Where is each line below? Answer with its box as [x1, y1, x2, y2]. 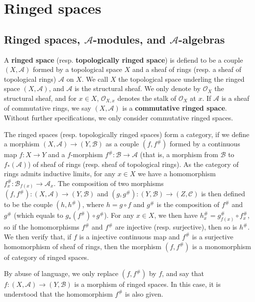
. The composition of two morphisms [53, 178, 164, 188]
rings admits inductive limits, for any [4, 168, 116, 179]
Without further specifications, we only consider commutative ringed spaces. [4, 113, 233, 122]
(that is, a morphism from [140, 149, 218, 160]
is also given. [125, 288, 164, 299]
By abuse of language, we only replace [4, 268, 119, 279]
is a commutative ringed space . [122, 103, 227, 113]
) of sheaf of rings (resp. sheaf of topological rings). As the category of [28, 159, 239, 169]
